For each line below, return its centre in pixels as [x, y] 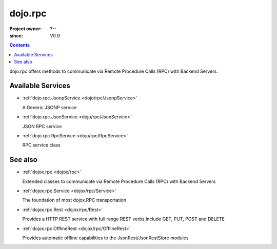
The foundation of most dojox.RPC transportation [74, 200]
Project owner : [26, 29]
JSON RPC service [42, 126]
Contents [20, 45]
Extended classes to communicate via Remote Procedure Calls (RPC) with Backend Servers [119, 181]
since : [16, 35]
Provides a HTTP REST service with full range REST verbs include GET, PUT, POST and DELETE [124, 219]
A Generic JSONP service [50, 107]
